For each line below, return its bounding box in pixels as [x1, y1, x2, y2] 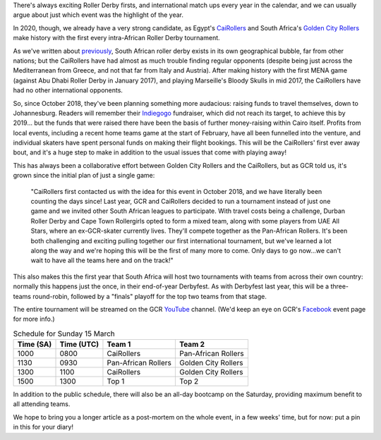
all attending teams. [13, 400, 71, 408]
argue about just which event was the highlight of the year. [13, 11, 183, 19]
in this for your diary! [13, 423, 74, 432]
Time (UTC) [59, 339, 99, 349]
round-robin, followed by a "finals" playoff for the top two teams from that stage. [32, 292, 267, 300]
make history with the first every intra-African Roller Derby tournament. [13, 34, 220, 42]
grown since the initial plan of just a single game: [13, 171, 155, 180]
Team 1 [107, 339, 131, 349]
